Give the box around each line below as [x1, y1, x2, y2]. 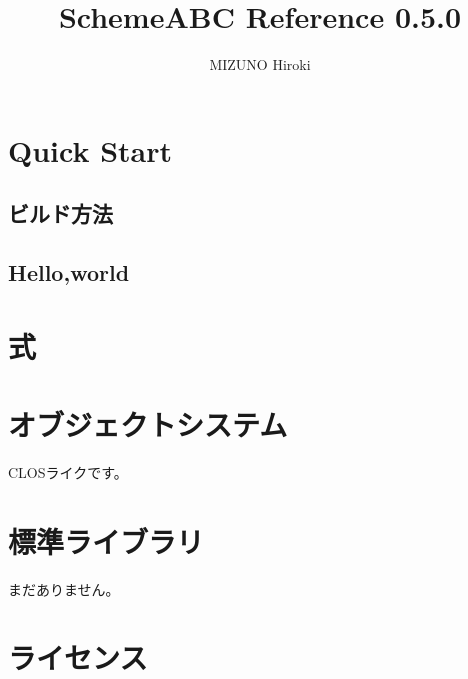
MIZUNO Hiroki [209, 54, 311, 75]
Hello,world [8, 257, 130, 288]
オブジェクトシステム [8, 404, 288, 445]
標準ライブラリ [8, 520, 205, 561]
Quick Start [8, 129, 172, 170]
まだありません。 [8, 578, 120, 599]
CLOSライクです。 [8, 461, 128, 482]
